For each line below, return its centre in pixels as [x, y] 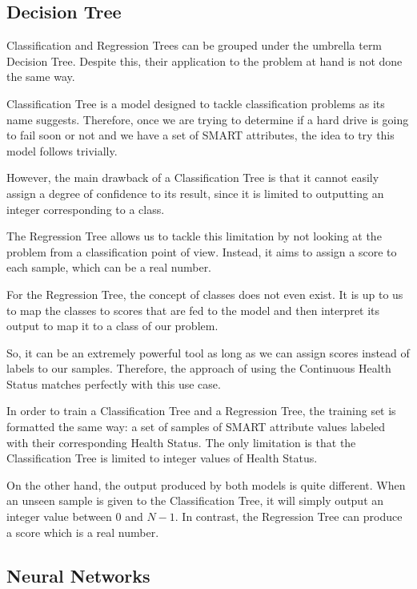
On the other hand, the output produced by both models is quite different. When [206, 484]
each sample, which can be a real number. [109, 267]
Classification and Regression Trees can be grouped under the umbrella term [194, 45]
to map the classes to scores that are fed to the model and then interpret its [193, 310]
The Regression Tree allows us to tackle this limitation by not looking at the [194, 236]
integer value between [59, 516]
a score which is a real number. [83, 532]
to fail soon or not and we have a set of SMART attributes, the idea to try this [200, 135]
